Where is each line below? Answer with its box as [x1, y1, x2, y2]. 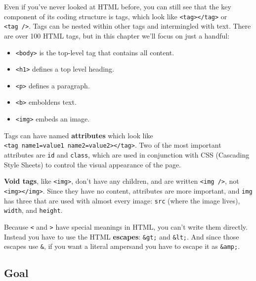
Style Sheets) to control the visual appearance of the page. [4, 159, 181, 169]
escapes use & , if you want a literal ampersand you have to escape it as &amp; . [4, 241, 240, 251]
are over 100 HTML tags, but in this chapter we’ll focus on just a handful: [4, 30, 230, 40]
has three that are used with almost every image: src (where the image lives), [4, 195, 240, 205]
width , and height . [4, 205, 63, 215]
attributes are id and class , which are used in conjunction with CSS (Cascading [4, 150, 250, 160]
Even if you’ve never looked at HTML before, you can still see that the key [4, 1, 231, 11]
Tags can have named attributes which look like [4, 130, 153, 140]
